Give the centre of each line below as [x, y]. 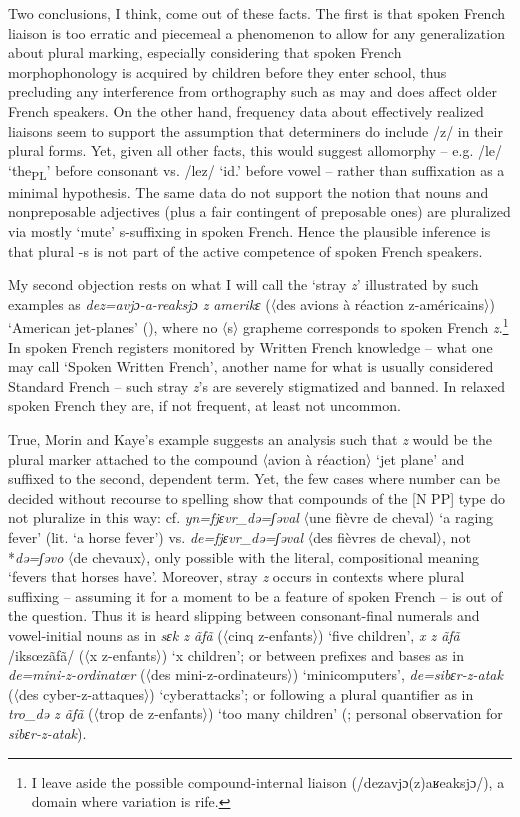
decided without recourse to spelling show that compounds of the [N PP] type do [257, 497]
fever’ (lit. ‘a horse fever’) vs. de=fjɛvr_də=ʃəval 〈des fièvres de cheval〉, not [239, 537]
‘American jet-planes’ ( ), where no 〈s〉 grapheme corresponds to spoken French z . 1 [258, 326]
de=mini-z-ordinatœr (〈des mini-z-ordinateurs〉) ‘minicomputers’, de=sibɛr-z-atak [255, 674]
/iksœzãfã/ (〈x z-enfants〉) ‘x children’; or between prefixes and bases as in [236, 654]
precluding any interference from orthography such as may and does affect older [252, 91]
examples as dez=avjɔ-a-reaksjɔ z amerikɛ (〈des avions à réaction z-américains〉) [251, 303]
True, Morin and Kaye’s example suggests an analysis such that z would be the [250, 439]
